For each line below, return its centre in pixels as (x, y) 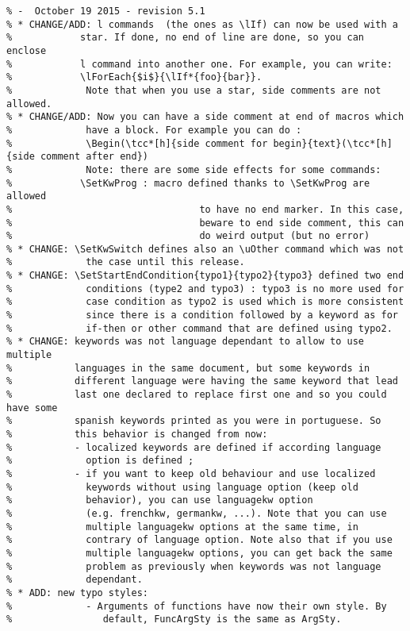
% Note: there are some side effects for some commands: (194, 169)
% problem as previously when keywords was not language (194, 566)
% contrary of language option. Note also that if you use (199, 540)
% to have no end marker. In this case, (205, 209)
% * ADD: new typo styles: (77, 593)
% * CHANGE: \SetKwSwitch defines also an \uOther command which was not (205, 249)
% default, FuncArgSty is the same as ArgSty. (174, 619)
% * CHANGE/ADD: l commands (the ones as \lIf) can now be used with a (202, 24)
